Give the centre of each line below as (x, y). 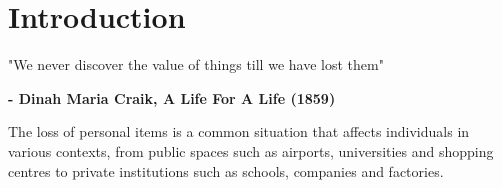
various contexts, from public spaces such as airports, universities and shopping (251, 150)
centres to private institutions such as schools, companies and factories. (226, 170)
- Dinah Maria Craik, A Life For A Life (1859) (172, 97)
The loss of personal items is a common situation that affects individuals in (239, 131)
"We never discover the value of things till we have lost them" (196, 64)
